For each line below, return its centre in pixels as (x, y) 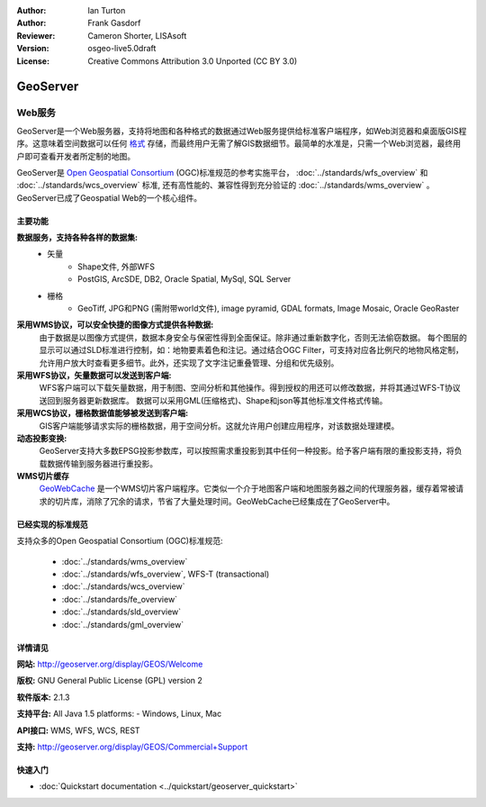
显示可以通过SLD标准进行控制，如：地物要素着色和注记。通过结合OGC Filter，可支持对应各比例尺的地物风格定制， (251, 350)
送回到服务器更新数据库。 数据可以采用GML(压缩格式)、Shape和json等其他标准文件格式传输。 (213, 400)
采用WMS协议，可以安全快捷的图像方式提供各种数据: (115, 325)
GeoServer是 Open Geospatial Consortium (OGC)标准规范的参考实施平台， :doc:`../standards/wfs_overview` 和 (222, 172)
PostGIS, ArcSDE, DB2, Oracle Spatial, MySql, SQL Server (184, 279)
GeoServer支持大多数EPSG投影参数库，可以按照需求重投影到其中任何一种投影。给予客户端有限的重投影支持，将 (247, 451)
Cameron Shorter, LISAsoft (137, 35)
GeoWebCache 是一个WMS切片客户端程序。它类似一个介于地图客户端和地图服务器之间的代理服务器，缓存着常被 (247, 489)
